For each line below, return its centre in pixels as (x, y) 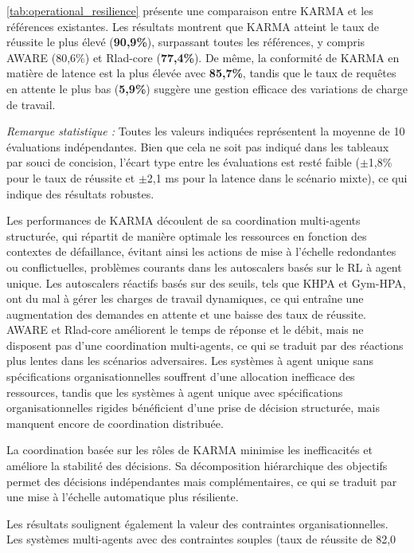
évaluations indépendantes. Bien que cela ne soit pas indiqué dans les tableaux (198, 146)
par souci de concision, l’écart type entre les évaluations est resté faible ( (183, 162)
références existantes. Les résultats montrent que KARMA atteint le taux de (193, 26)
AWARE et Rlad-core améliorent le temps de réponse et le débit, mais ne (185, 329)
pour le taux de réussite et (71, 177)
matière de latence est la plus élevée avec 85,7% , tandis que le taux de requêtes (201, 73)
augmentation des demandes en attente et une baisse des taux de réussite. (187, 314)
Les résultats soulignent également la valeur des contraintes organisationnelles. (197, 523)
